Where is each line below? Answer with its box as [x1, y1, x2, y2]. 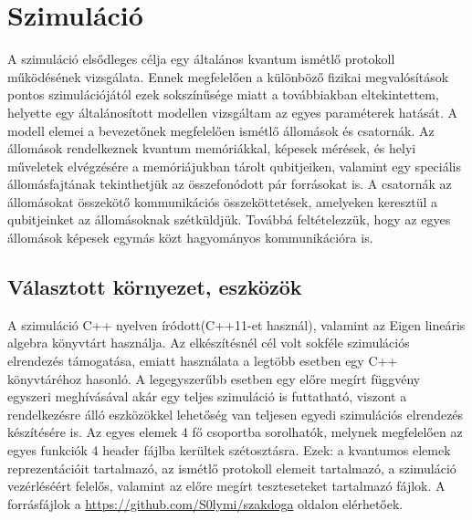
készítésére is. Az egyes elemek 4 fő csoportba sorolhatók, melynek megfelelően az [7, 422, 463, 442]
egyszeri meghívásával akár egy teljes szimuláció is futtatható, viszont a [7, 387, 407, 406]
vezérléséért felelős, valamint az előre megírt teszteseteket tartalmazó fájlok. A [7, 476, 446, 495]
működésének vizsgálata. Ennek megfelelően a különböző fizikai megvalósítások [7, 67, 449, 86]
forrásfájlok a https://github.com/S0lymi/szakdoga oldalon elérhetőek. [7, 494, 404, 513]
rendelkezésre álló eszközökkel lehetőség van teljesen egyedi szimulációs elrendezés [7, 404, 464, 423]
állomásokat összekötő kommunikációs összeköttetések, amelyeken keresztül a [7, 192, 438, 211]
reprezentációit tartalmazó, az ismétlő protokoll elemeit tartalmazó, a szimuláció [7, 458, 456, 477]
